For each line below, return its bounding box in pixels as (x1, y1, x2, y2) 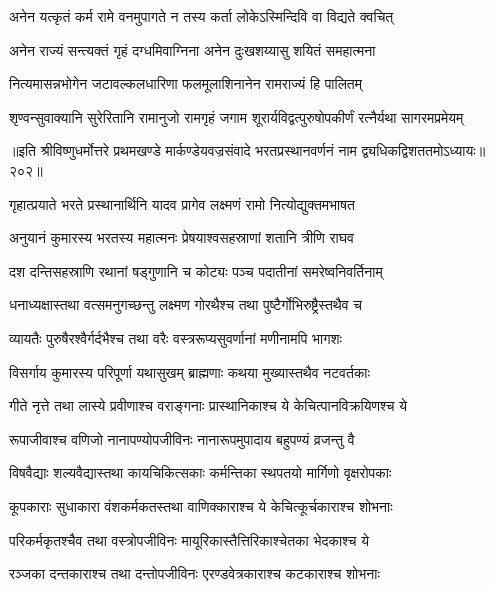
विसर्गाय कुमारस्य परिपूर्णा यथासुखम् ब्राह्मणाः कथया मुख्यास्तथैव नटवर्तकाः (9, 361, 370, 382)
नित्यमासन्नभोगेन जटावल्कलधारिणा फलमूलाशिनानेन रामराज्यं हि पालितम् (9, 73, 363, 94)
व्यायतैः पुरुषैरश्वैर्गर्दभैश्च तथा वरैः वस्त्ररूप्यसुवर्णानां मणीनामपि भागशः (9, 327, 342, 348)
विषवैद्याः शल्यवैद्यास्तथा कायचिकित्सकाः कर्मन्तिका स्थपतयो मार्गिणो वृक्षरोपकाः (9, 462, 392, 483)
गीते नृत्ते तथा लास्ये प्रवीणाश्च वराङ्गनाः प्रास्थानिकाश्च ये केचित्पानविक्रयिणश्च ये (9, 395, 407, 416)
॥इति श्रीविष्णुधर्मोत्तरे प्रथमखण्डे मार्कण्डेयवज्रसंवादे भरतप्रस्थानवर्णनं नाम (9, 140, 357, 161)
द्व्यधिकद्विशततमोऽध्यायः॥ (361, 140, 486, 161)
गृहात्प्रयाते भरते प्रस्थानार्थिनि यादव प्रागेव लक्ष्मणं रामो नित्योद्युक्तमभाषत (9, 193, 355, 214)
